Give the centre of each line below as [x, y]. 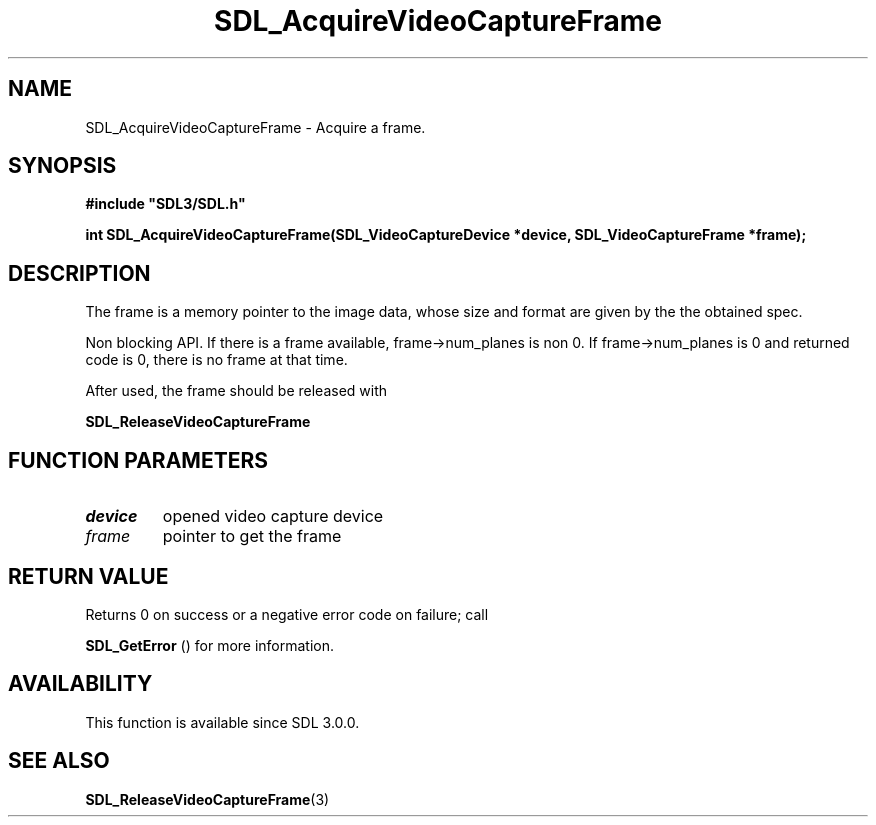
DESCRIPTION [79, 273]
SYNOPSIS [62, 166]
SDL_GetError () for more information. [210, 645]
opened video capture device [273, 516]
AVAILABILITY [80, 684]
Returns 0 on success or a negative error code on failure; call [287, 614]
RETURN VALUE [88, 576]
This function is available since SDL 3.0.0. [222, 722]
